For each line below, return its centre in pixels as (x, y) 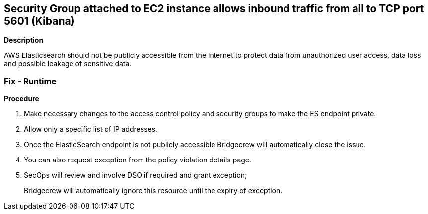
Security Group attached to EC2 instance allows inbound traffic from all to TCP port (214, 9)
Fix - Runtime (30, 81)
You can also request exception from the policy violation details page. (138, 160)
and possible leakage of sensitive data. (68, 64)
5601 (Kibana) (39, 21)
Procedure (22, 99)
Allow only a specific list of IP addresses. (91, 129)
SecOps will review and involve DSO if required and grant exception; (136, 175)
